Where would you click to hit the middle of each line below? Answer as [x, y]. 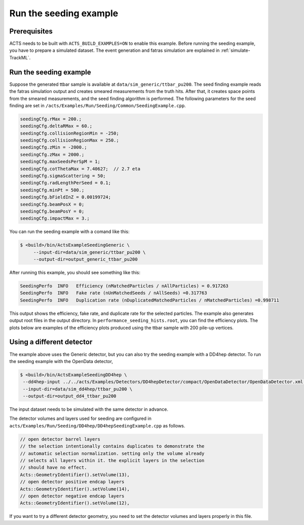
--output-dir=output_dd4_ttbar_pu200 [70, 396]
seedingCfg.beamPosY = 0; [52, 211]
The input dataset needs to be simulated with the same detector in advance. [89, 409]
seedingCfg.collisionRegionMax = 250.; [69, 140]
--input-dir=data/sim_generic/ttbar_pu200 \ [89, 252]
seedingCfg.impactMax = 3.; [55, 219]
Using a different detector [51, 342]
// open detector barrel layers [60, 439]
